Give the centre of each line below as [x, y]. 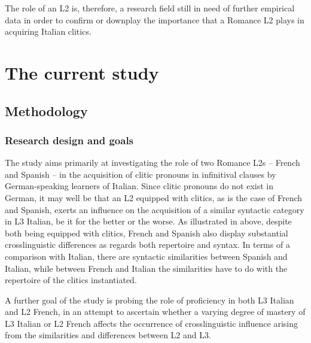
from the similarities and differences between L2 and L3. [108, 335]
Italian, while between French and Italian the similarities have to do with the [146, 268]
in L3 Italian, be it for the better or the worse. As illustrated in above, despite [148, 221]
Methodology [46, 110]
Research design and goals [69, 140]
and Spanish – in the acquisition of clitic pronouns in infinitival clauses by [141, 174]
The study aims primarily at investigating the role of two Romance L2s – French [153, 163]
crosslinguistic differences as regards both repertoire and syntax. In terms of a [147, 245]
